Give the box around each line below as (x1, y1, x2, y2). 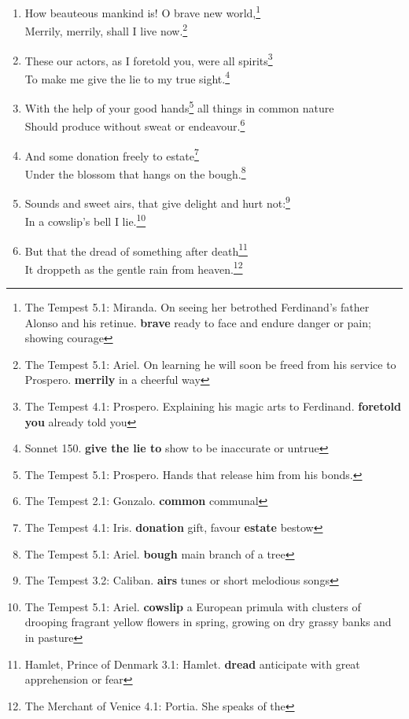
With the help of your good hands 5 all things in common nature (24, 98, 334, 116)
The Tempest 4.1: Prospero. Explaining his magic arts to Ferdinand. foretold (24, 397, 401, 414)
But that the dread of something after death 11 (24, 240, 248, 259)
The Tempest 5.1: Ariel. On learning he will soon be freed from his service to (24, 356, 396, 372)
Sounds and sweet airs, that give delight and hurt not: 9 (24, 193, 290, 211)
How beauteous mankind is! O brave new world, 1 (24, 2, 261, 20)
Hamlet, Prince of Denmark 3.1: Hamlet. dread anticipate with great (24, 655, 360, 672)
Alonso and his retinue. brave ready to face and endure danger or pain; (24, 314, 371, 330)
